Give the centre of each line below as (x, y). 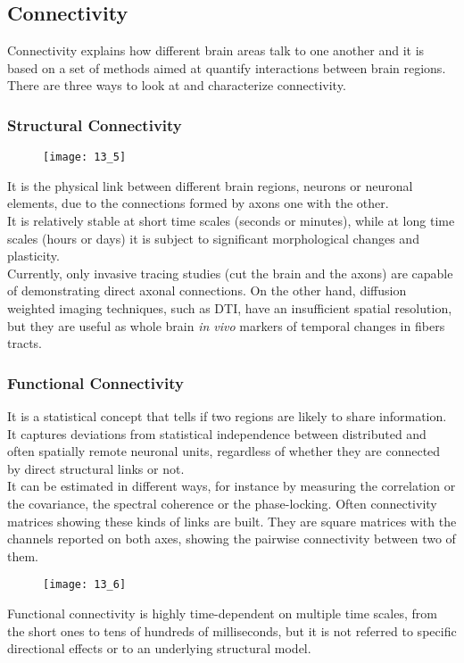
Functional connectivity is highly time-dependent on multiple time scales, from (222, 613)
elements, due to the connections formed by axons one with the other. (198, 203)
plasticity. (33, 256)
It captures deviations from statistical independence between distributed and (217, 433)
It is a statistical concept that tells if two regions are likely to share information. (227, 416)
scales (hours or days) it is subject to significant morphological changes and (213, 238)
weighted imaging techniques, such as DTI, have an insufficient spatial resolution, (230, 308)
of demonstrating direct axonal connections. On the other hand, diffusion (207, 290)
